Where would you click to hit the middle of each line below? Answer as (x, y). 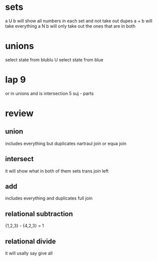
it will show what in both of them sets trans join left (57, 171)
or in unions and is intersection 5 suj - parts (50, 93)
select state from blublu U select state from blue (54, 60)
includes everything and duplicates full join (49, 198)
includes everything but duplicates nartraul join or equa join (66, 143)
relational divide (30, 241)
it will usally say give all (29, 253)
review (19, 113)
